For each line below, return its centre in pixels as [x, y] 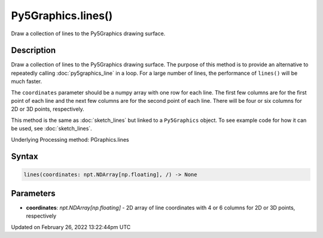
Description [33, 51]
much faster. [27, 81]
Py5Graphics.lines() [62, 16]
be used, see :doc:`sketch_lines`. [51, 129]
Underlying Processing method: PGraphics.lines [70, 139]
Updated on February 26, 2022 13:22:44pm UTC [71, 227]
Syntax [25, 156]
